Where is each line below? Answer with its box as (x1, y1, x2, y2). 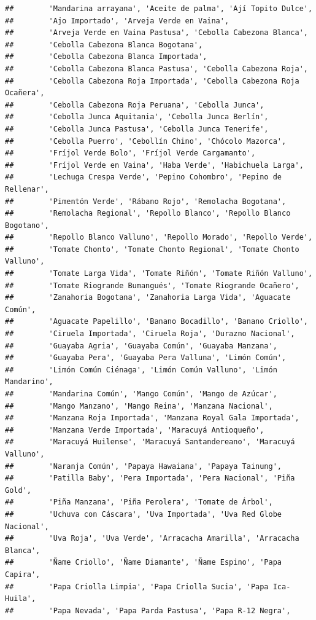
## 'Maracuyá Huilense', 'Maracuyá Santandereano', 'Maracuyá (5, 438, 295, 447)
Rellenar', (5, 184, 49, 194)
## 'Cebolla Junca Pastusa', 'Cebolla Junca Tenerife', (5, 124, 269, 133)
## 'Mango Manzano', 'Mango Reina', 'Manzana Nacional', (5, 401, 273, 410)
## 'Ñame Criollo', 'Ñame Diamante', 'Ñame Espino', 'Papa (5, 558, 282, 567)
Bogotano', (5, 221, 49, 230)
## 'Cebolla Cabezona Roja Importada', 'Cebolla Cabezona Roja (5, 76, 299, 85)
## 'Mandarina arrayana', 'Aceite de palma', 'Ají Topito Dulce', (5, 4, 313, 13)
